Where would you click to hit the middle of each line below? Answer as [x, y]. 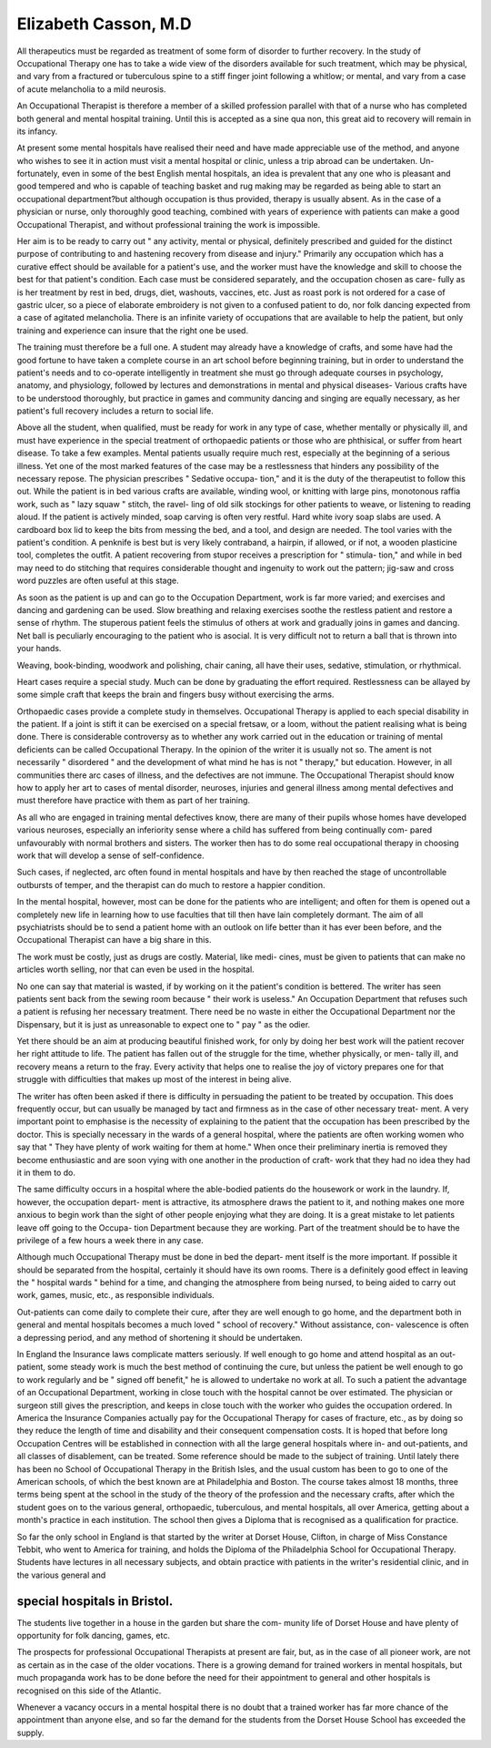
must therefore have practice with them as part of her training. [133, 801]
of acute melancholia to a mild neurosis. [91, 89]
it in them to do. [46, 1172]
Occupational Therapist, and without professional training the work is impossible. [169, 224]
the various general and [61, 1575]
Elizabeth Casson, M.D [104, 24]
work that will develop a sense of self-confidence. [110, 855]
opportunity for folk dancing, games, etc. [93, 1635]
